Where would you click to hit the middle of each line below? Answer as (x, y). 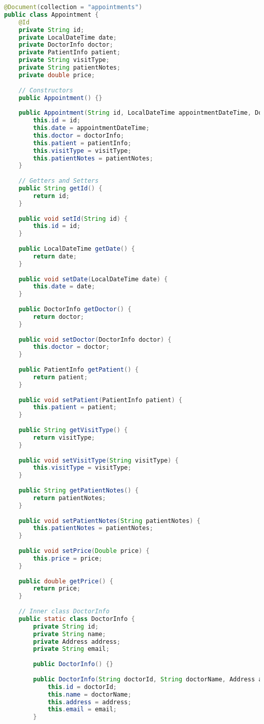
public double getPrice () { (66, 581)
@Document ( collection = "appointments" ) (73, 7)
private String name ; (70, 634)
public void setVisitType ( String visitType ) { (98, 460)
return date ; (55, 256)
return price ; (57, 589)
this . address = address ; (89, 702)
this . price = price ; (68, 558)
